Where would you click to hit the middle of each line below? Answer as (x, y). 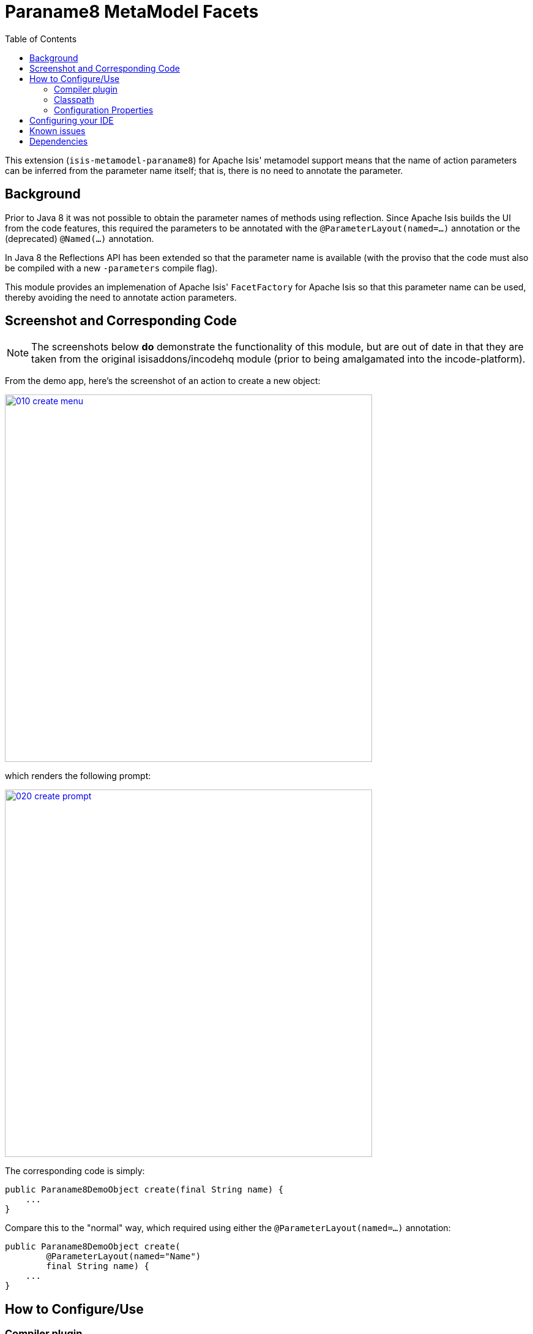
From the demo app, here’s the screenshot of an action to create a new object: (163, 381)
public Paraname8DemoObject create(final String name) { (144, 1190)
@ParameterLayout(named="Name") (124, 1257)
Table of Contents (41, 39)
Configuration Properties (104, 110)
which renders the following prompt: (78, 776)
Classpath (74, 99)
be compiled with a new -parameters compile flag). (111, 268)
